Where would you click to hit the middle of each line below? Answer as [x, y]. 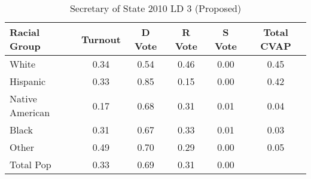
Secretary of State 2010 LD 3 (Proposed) [155, 8]
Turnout [101, 39]
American [30, 112]
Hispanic [28, 81]
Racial [25, 32]
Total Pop [31, 164]
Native [23, 98]
